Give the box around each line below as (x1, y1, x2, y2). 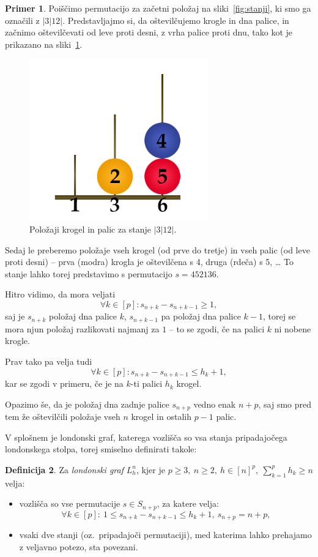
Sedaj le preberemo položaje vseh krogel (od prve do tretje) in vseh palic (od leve (5, 243, 310, 256)
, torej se (262, 310, 296, 323)
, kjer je (136, 463, 165, 476)
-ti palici (130, 377, 163, 390)
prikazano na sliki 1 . (5, 37, 83, 50)
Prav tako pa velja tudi (5, 355, 92, 368)
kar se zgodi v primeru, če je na (5, 377, 124, 390)
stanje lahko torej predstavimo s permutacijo (5, 267, 172, 280)
